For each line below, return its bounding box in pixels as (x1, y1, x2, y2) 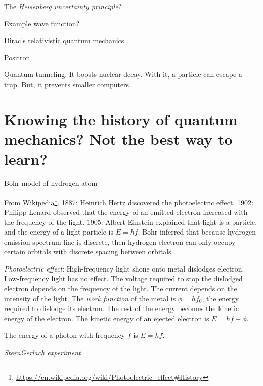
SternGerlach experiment (4, 347, 81, 358)
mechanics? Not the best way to (4, 128, 233, 149)
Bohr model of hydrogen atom (4, 178, 98, 188)
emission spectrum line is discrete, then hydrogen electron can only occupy (4, 236, 236, 247)
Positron (4, 52, 30, 62)
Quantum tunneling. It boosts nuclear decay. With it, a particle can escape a (4, 69, 242, 80)
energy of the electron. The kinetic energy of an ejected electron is (4, 313, 209, 323)
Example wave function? (4, 18, 80, 28)
